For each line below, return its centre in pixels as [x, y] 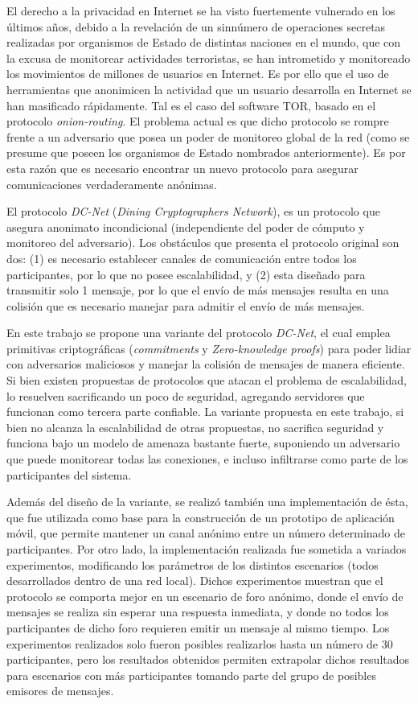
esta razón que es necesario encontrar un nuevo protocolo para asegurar [182, 168]
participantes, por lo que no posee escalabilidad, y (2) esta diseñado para [186, 274]
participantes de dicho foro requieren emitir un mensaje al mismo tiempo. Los [198, 627]
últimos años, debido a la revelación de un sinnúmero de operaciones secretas [196, 26]
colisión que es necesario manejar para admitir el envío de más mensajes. [186, 305]
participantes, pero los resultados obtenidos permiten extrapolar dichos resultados [208, 659]
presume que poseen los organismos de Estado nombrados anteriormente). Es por [206, 152]
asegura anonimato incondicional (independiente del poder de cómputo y [186, 226]
